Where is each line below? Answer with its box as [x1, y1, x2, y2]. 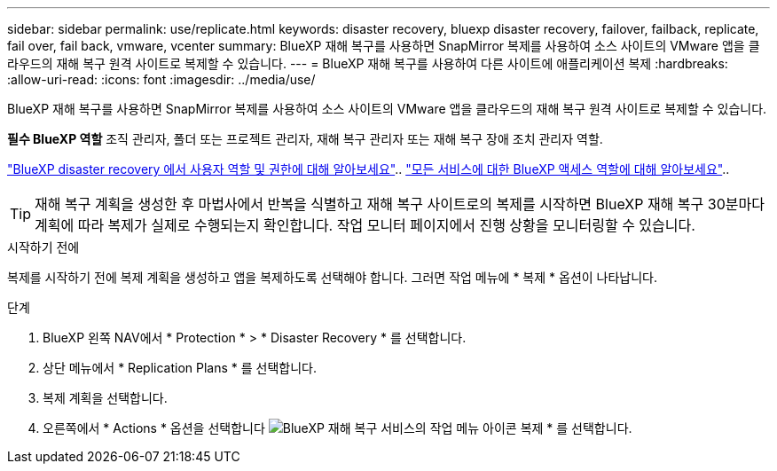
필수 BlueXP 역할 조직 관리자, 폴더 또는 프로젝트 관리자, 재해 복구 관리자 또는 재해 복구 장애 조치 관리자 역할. [7, 131, 603, 146]
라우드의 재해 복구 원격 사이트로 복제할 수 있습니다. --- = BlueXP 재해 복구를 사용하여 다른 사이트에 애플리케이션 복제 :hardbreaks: [7, 56, 728, 71]
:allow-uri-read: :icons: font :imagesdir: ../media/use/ [7, 72, 316, 87]
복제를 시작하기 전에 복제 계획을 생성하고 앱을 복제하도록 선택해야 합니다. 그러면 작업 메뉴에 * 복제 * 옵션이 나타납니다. [7, 270, 658, 285]
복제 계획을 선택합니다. [43, 390, 168, 405]
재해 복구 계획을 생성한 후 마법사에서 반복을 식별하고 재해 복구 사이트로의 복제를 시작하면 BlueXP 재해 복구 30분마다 [35, 195, 765, 213]
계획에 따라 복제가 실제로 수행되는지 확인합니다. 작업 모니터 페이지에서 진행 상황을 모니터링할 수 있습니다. [35, 216, 695, 234]
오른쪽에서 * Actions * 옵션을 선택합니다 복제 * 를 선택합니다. [43, 420, 632, 436]
